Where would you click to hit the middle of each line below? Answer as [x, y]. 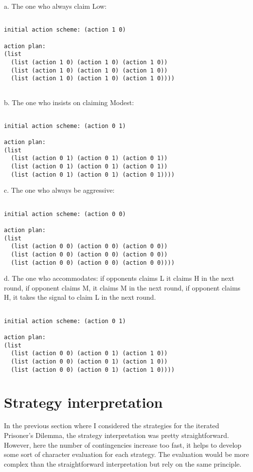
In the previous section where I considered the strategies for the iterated [112, 426]
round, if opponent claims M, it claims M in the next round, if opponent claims [122, 287]
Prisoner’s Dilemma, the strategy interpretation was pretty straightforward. [117, 435]
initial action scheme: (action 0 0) [65, 214]
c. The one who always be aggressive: [59, 190]
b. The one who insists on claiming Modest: [69, 102]
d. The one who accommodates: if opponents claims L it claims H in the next [119, 278]
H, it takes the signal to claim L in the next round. [80, 297]
